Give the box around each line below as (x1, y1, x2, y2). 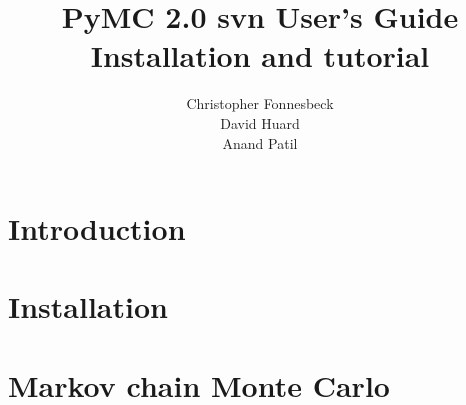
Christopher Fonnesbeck (186, 93, 334, 114)
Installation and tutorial (90, 35, 430, 76)
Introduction (8, 208, 186, 249)
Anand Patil (222, 132, 298, 153)
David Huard (220, 112, 300, 133)
